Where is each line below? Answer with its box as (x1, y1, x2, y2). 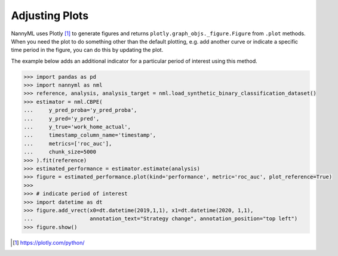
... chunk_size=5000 (23, 149, 97, 155)
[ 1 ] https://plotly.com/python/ (13, 239, 85, 246)
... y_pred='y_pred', (23, 115, 100, 122)
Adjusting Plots (11, 9, 89, 22)
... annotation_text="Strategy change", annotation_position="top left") (23, 215, 298, 222)
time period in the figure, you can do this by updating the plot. (11, 47, 164, 54)
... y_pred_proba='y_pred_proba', (23, 107, 137, 113)
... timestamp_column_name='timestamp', (23, 132, 156, 138)
